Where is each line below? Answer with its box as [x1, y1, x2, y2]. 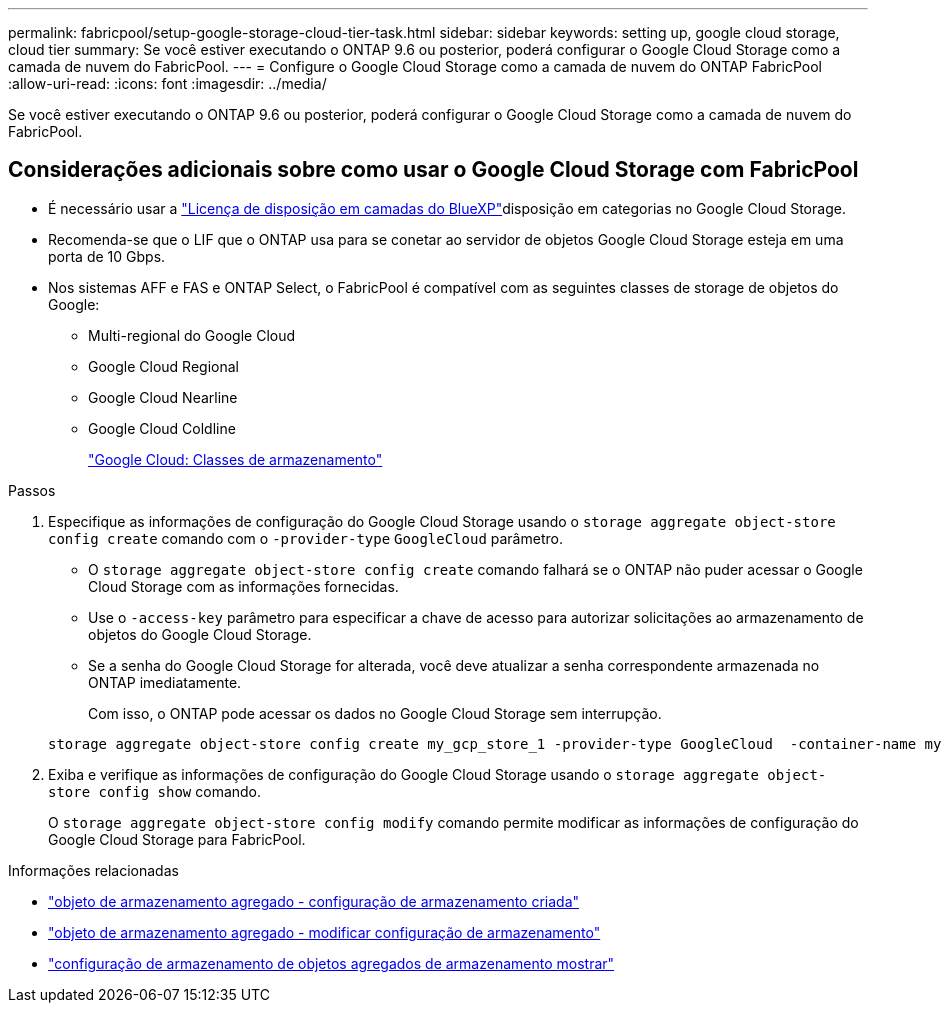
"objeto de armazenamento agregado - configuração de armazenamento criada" [48, 892, 580, 910]
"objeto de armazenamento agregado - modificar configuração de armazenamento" [48, 923, 601, 941]
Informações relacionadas [8, 861, 179, 879]
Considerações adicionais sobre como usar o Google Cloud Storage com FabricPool [8, 157, 859, 183]
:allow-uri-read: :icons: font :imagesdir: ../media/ [8, 75, 327, 92]
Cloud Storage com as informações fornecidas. [88, 577, 399, 595]
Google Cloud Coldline [88, 419, 236, 437]
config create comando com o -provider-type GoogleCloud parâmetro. [48, 529, 563, 547]
